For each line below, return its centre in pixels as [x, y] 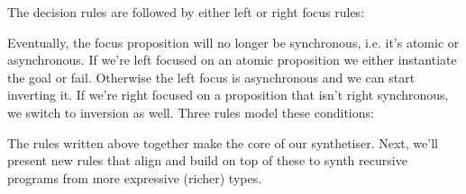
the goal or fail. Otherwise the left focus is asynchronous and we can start [211, 77]
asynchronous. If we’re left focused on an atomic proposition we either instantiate [232, 60]
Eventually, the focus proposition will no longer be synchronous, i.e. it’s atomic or [233, 42]
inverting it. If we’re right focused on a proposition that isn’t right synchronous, [228, 95]
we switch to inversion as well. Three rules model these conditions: [191, 112]
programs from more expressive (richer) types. [135, 177]
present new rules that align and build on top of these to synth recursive [207, 160]
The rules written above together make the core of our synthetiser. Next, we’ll [223, 142]
